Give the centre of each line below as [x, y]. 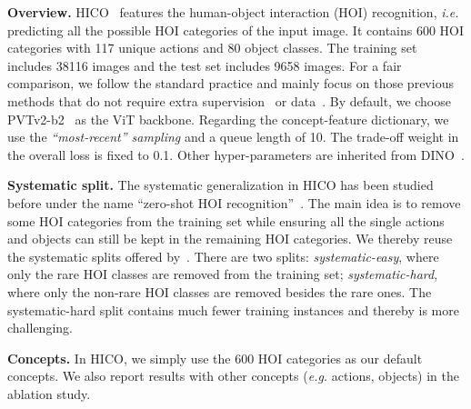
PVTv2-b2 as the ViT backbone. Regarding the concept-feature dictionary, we [228, 119]
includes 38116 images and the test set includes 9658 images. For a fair [205, 65]
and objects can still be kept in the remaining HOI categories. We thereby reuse [230, 239]
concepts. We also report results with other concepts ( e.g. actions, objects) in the [233, 376]
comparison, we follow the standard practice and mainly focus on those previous [230, 83]
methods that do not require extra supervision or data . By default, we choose [229, 100]
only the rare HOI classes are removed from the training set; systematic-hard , [223, 274]
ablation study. [49, 393]
